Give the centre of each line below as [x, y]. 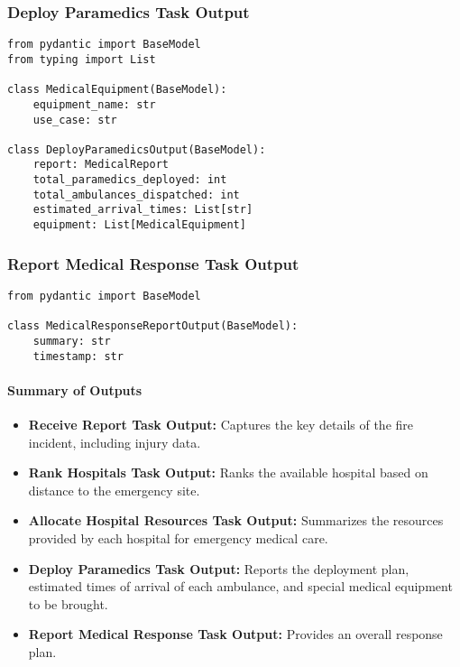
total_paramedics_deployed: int [130, 180]
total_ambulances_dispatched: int [136, 195]
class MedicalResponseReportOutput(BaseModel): [153, 326]
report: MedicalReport [101, 165]
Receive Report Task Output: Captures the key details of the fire [221, 425]
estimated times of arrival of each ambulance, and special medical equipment [240, 586]
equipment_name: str [94, 104]
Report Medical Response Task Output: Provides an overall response [235, 634]
